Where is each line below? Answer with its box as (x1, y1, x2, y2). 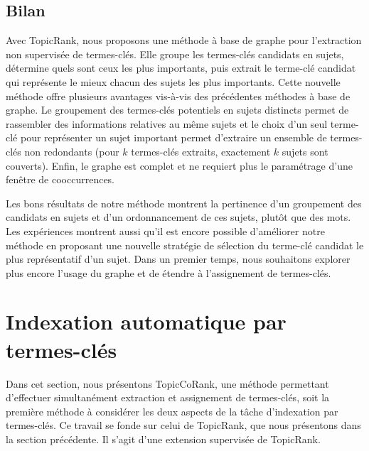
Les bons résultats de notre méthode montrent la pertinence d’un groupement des (6, 195, 362, 210)
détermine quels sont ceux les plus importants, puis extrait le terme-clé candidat (6, 60, 356, 75)
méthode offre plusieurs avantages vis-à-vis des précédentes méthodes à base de (6, 88, 351, 103)
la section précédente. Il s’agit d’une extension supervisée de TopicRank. (6, 431, 321, 446)
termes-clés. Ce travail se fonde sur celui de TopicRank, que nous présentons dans (6, 418, 361, 433)
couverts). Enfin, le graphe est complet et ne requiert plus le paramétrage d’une (6, 158, 353, 173)
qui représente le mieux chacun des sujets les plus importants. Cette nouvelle (6, 74, 341, 89)
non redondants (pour (24, 143, 119, 158)
